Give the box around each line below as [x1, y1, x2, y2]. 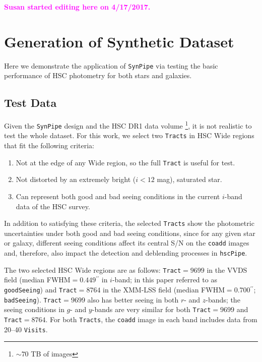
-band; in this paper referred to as [112, 274, 217, 285]
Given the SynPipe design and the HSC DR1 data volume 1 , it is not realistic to [4, 119, 252, 131]
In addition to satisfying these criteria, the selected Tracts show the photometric [4, 218, 254, 228]
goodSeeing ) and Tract [4, 284, 77, 294]
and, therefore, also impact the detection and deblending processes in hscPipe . [4, 248, 247, 258]
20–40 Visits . [4, 324, 48, 334]
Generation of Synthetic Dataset [4, 31, 234, 51]
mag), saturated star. [157, 174, 222, 185]
